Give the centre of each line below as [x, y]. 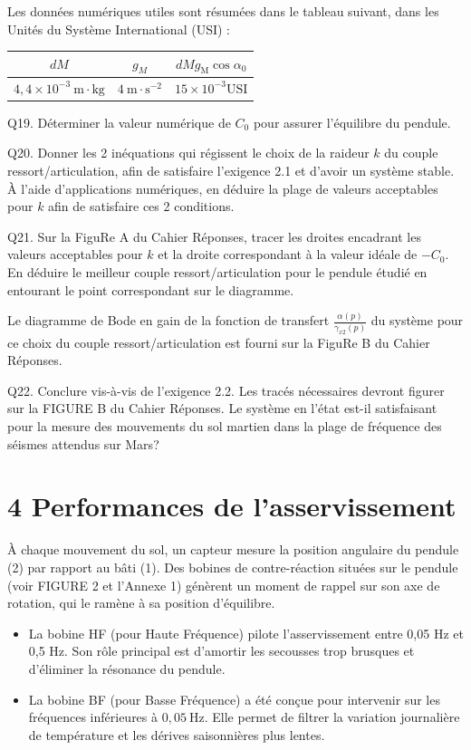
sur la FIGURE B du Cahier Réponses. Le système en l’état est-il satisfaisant [222, 408]
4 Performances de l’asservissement [232, 506]
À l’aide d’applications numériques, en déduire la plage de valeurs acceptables [223, 188]
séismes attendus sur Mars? [83, 443]
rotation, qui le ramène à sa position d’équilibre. [141, 603]
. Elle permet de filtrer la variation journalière [332, 717]
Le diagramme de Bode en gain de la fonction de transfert [168, 320]
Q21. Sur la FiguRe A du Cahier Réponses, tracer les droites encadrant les [214, 236]
